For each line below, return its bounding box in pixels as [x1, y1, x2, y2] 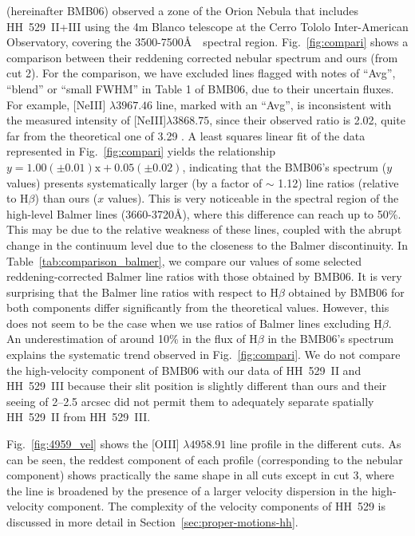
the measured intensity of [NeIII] [6, 112, 167, 128]
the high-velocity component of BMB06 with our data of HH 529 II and [6, 361, 362, 378]
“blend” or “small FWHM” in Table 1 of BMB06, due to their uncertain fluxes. [6, 80, 394, 97]
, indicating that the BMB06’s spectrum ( [182, 158, 387, 175]
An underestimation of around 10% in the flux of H [6, 330, 258, 347]
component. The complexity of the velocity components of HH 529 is [47, 498, 385, 514]
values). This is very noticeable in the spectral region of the [107, 190, 399, 207]
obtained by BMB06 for [288, 283, 405, 300]
